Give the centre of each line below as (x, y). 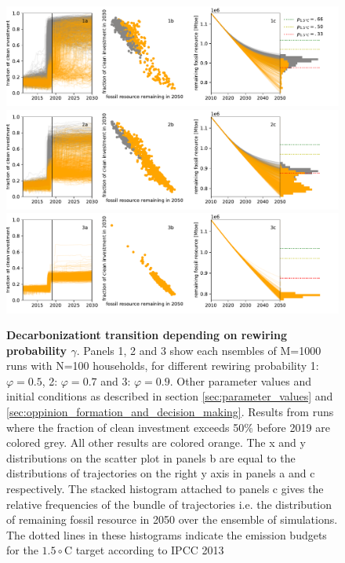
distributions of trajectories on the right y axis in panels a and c (161, 473)
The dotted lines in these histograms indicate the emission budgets (167, 534)
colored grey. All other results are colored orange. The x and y (156, 442)
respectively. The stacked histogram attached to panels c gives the (165, 489)
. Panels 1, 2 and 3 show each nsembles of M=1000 (199, 350)
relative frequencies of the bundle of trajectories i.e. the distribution (169, 504)
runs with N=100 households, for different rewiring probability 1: (163, 366)
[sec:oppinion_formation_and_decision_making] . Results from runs (170, 412)
